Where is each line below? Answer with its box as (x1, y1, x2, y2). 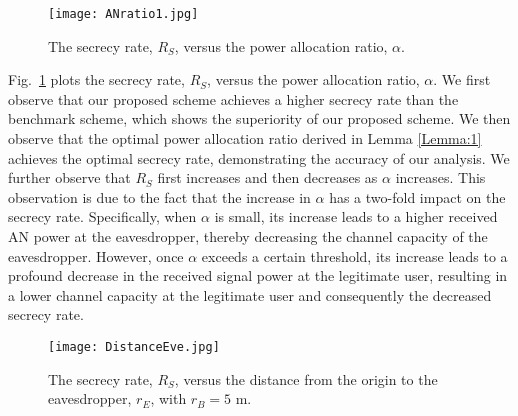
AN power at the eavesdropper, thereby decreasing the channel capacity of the (8, 226, 488, 246)
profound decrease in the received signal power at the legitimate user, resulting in (8, 265, 508, 286)
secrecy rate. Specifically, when (8, 206, 197, 227)
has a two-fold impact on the (329, 186, 506, 207)
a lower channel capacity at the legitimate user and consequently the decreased (8, 284, 492, 305)
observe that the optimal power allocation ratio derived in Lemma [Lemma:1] (8, 128, 482, 149)
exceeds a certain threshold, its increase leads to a (201, 245, 508, 266)
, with (150, 388, 187, 409)
